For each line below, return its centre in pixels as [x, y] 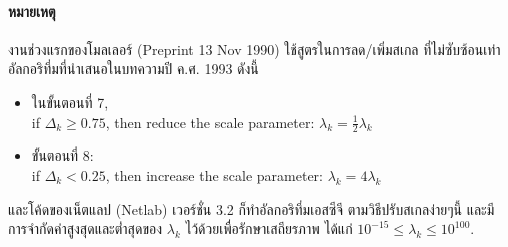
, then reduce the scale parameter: [210, 121]
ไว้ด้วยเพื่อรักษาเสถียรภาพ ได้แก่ [269, 228]
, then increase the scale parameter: [214, 175]
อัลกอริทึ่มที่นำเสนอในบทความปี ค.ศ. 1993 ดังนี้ [133, 68]
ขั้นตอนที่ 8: [62, 155]
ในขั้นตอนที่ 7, [70, 101]
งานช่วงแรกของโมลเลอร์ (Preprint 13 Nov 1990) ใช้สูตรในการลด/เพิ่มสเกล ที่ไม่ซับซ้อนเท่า [254, 48]
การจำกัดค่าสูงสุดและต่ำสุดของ [85, 228]
